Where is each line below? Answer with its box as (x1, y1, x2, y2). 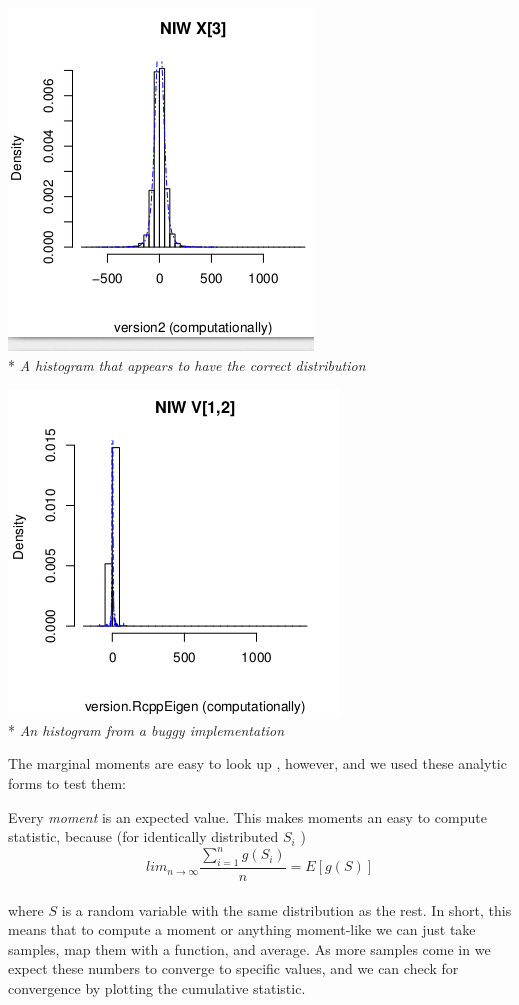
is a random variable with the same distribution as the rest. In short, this (61, 899, 512, 920)
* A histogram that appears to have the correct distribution (8, 354, 366, 375)
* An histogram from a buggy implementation (8, 719, 285, 740)
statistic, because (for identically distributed (8, 826, 279, 847)
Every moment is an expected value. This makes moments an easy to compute (8, 806, 487, 827)
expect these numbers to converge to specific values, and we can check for (8, 958, 459, 979)
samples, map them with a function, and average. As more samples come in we (8, 938, 491, 959)
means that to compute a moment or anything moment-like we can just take (8, 919, 476, 940)
